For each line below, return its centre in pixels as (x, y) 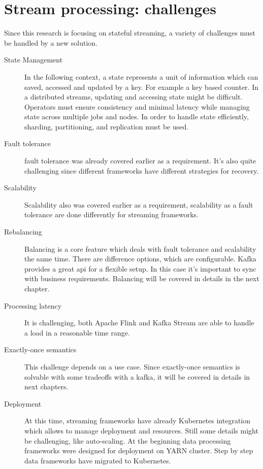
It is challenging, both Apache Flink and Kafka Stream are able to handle (139, 323)
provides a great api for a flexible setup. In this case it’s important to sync (140, 268)
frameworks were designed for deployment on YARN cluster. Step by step (139, 450)
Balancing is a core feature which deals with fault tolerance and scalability (140, 248)
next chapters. (46, 387)
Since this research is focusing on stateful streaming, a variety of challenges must (130, 33)
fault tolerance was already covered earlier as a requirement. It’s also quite (140, 161)
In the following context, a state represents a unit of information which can (141, 76)
